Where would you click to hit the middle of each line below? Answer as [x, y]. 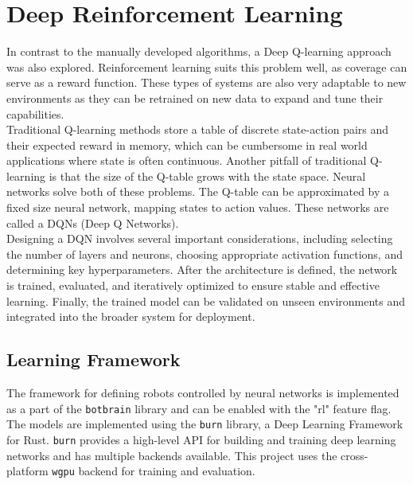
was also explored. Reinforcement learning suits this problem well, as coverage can [207, 66]
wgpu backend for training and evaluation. [154, 471]
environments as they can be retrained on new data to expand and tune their [195, 98]
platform [27, 471]
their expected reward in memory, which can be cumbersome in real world [187, 144]
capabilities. [35, 113]
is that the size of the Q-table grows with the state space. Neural [207, 176]
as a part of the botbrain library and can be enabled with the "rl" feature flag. [199, 408]
